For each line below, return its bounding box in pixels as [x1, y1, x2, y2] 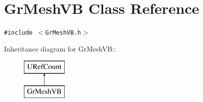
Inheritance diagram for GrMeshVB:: [4, 43, 116, 53]
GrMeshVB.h [45, 29, 81, 37]
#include [4, 29, 33, 37]
